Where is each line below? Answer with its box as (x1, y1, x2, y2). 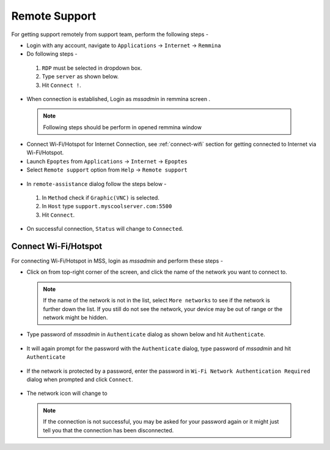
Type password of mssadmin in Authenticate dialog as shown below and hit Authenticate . (26, 331, 265, 338)
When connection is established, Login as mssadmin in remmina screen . (26, 95, 211, 102)
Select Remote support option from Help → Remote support (26, 166, 188, 174)
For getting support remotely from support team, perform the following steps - (11, 31, 209, 38)
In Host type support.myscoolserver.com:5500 (42, 203, 172, 210)
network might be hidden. (43, 314, 108, 321)
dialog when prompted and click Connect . (26, 376, 134, 383)
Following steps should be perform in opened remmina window (43, 123, 202, 131)
